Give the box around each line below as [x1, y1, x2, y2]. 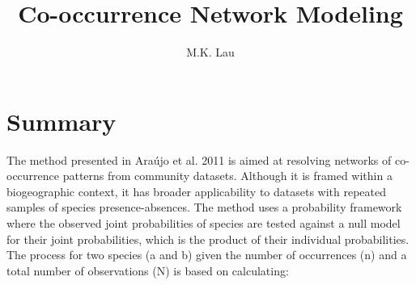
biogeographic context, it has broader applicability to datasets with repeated [6, 182, 387, 199]
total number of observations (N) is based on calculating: [6, 262, 289, 279]
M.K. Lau [186, 44, 235, 61]
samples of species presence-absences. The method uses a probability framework [6, 199, 402, 216]
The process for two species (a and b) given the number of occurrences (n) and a [6, 246, 407, 263]
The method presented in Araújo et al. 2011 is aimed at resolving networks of [6, 151, 392, 168]
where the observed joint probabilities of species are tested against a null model [6, 215, 401, 232]
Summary [6, 104, 117, 137]
